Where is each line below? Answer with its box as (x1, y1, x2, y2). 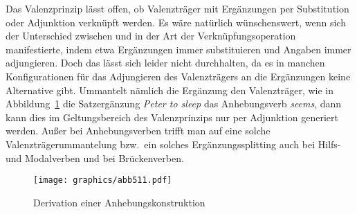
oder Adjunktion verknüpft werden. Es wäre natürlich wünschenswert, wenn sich (6, 15, 346, 29)
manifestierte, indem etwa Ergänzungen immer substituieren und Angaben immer (6, 42, 351, 56)
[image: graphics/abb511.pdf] (33, 175, 172, 186)
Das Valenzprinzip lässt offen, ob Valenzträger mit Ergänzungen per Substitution (6, 1, 349, 15)
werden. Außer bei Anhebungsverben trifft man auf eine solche (6, 123, 271, 138)
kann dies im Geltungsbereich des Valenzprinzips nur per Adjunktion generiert (6, 109, 338, 124)
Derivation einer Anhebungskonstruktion (33, 195, 205, 209)
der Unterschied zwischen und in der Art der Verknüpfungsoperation (6, 28, 296, 43)
